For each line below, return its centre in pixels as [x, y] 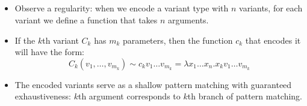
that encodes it [273, 40]
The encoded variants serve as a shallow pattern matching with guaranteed [153, 84]
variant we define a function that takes [86, 19]
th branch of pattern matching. [245, 96]
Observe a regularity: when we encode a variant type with [122, 8]
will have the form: [49, 52]
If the [25, 40]
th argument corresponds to [129, 96]
